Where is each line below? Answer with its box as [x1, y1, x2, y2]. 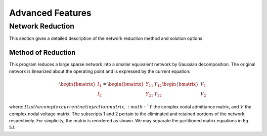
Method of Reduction [9, 48, 76, 57]
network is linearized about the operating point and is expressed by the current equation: [9, 68, 191, 74]
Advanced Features [9, 7, 91, 18]
